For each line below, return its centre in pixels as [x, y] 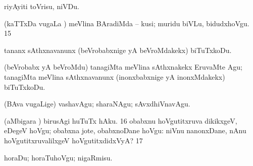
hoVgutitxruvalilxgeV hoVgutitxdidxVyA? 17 [73, 140]
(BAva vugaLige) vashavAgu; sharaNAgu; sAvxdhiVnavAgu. [97, 104]
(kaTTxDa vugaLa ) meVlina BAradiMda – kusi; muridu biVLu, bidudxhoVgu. [127, 23]
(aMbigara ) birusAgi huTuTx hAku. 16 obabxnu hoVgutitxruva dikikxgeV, [121, 120]
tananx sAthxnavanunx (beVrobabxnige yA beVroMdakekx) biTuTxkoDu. [118, 50]
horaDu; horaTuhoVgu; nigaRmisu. [58, 157]
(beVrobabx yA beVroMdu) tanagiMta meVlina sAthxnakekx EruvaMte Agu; [123, 67]
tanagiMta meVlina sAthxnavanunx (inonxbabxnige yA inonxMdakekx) [115, 76]
